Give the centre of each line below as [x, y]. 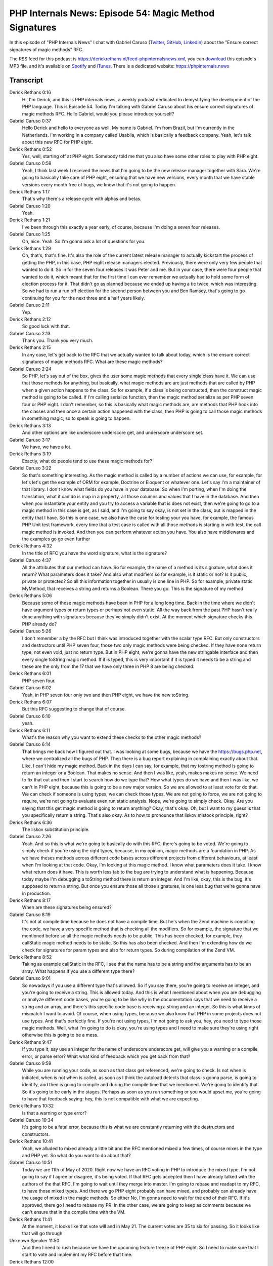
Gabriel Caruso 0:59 [30, 163]
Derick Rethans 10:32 [32, 1106]
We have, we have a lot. [47, 447]
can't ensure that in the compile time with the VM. [74, 1212]
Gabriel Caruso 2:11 [30, 305]
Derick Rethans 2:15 [30, 347]
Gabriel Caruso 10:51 [31, 1163]
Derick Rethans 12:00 [32, 1261]
